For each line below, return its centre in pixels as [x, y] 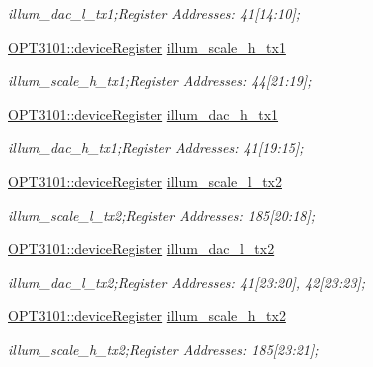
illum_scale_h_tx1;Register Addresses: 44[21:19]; [160, 80]
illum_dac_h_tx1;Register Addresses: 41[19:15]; [156, 147]
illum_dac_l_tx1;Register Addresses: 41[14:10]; [154, 13]
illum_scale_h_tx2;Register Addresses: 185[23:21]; [163, 348]
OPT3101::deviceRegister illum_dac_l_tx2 [141, 248]
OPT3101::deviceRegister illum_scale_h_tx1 [147, 46]
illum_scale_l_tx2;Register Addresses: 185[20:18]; [162, 214]
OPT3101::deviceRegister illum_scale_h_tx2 [147, 315]
